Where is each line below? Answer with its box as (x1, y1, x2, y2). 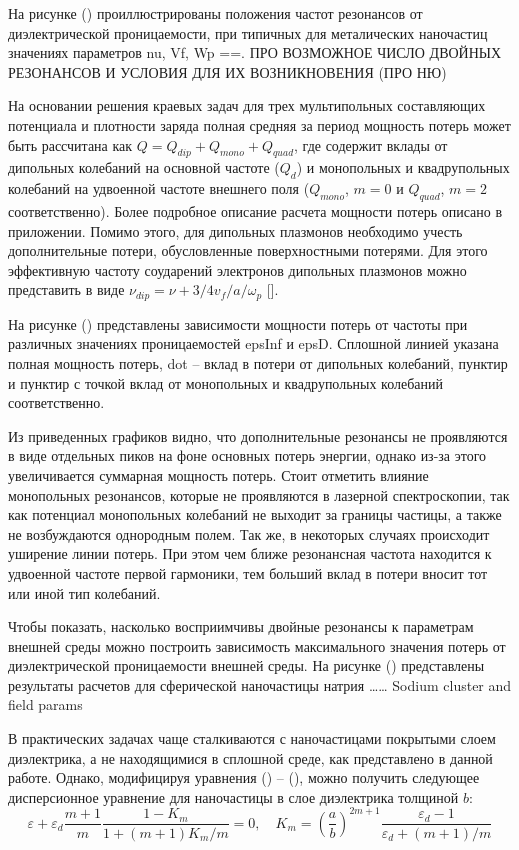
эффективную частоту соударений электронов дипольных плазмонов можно (8, 259, 467, 280)
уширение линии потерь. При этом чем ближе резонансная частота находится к (8, 543, 492, 564)
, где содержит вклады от (294, 134, 448, 155)
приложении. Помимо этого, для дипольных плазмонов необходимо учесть (8, 220, 463, 241)
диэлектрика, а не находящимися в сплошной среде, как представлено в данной (8, 747, 493, 768)
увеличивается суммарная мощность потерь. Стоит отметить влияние (8, 464, 429, 485)
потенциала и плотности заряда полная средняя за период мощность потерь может (8, 114, 511, 135)
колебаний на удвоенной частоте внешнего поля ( (8, 178, 310, 199)
